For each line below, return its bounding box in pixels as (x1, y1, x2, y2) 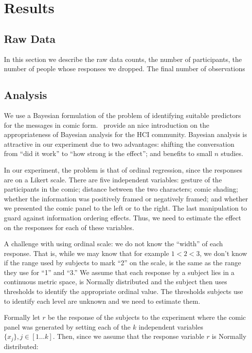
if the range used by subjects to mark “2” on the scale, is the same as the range (4, 257, 241, 268)
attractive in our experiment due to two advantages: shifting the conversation (4, 138, 234, 149)
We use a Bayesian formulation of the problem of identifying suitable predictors (4, 110, 241, 120)
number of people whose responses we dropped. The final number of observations (4, 63, 245, 74)
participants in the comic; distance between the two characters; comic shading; (4, 184, 238, 194)
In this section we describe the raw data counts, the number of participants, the (4, 54, 242, 64)
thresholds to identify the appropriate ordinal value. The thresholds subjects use (4, 286, 243, 296)
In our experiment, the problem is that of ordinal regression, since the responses (4, 164, 243, 175)
